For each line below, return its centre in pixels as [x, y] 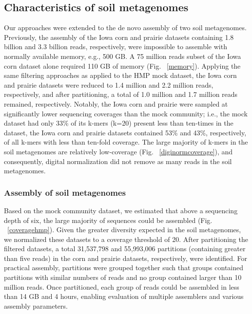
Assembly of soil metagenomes [65, 192]
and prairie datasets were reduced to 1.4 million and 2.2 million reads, [109, 84]
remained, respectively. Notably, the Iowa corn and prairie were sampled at [116, 103]
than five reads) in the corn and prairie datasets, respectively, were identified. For [126, 258]
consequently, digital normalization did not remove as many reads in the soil [118, 161]
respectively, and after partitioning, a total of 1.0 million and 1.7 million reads [121, 94]
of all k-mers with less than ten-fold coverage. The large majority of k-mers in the [126, 142]
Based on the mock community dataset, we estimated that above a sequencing [121, 210]
